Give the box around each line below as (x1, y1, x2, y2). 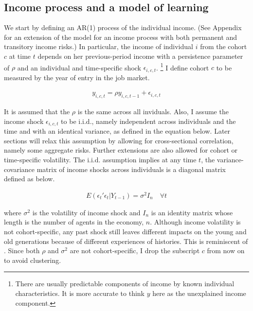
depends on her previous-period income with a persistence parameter (37, 51, 243, 61)
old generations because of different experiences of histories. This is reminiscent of (4, 236, 248, 246)
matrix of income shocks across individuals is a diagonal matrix (36, 164, 226, 174)
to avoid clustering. (4, 255, 61, 265)
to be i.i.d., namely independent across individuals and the (61, 116, 236, 126)
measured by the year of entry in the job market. (4, 72, 150, 82)
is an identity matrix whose (151, 207, 233, 217)
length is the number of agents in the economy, (4, 217, 144, 227)
